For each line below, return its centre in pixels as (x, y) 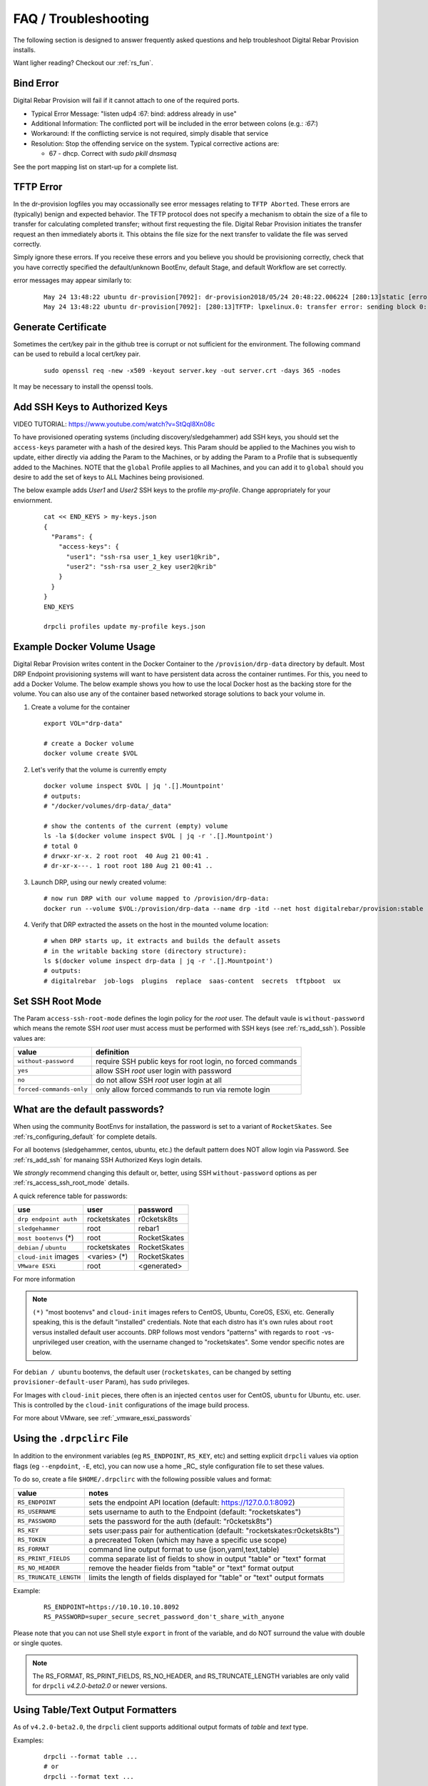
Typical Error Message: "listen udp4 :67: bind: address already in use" (134, 114)
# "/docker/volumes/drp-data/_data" (108, 806)
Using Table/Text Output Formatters (95, 1710)
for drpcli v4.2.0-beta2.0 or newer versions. (100, 1686)
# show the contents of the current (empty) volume (136, 826)
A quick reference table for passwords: (71, 1196)
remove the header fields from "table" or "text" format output (191, 1568)
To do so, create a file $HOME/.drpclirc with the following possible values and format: (143, 1480)
